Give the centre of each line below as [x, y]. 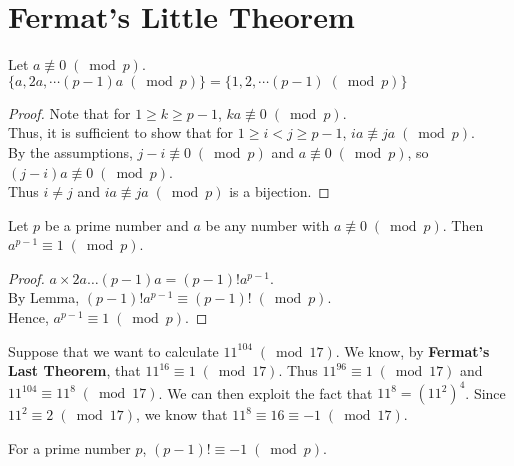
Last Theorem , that [74, 370]
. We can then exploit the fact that [265, 392]
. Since [485, 392]
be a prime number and [116, 224]
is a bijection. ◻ [279, 191]
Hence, [28, 317]
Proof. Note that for [69, 112]
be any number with [267, 224]
